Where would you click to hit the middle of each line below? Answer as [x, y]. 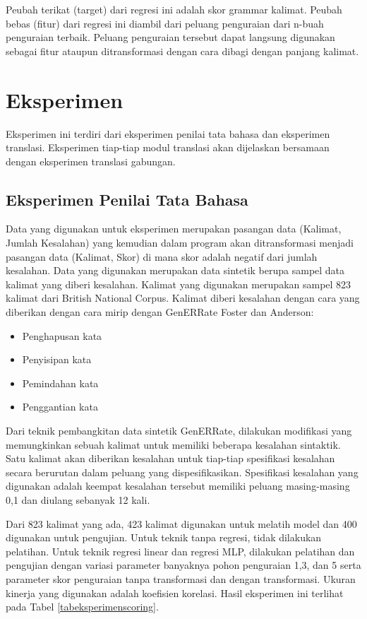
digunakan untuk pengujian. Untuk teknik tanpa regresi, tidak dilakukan [164, 537]
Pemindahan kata [60, 383]
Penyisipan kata [57, 359]
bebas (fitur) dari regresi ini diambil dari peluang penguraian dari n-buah [165, 23]
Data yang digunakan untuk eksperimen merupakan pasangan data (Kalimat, [174, 229]
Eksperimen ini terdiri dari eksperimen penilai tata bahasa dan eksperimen [168, 133]
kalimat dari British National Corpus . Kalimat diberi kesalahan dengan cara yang [183, 298]
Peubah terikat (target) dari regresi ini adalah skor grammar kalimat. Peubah [174, 9]
